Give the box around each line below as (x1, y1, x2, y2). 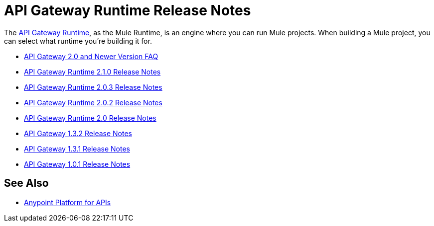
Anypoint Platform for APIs (24, 198, 111, 207)
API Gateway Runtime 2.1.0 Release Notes (24, 67, 161, 76)
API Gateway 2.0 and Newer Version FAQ (24, 52, 158, 61)
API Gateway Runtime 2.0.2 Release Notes (24, 98, 162, 107)
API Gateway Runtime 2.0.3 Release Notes (24, 82, 162, 91)
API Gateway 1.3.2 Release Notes (24, 129, 133, 138)
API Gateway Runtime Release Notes (4, 2, 251, 19)
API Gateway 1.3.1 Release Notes (24, 144, 130, 153)
